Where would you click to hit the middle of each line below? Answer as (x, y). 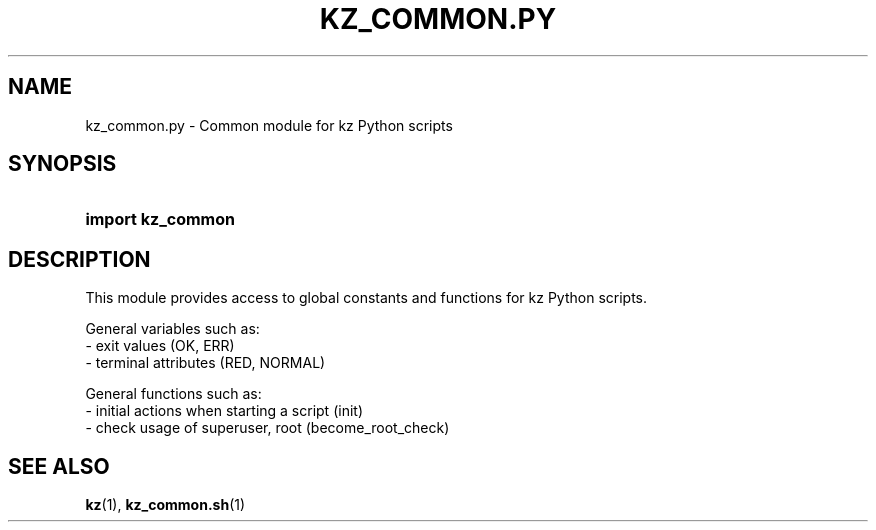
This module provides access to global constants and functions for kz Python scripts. (366, 298)
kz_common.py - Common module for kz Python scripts (269, 125)
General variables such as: (172, 329)
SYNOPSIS (62, 164)
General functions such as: (173, 394)
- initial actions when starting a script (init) (224, 411)
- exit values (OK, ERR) (160, 346)
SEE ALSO (59, 466)
